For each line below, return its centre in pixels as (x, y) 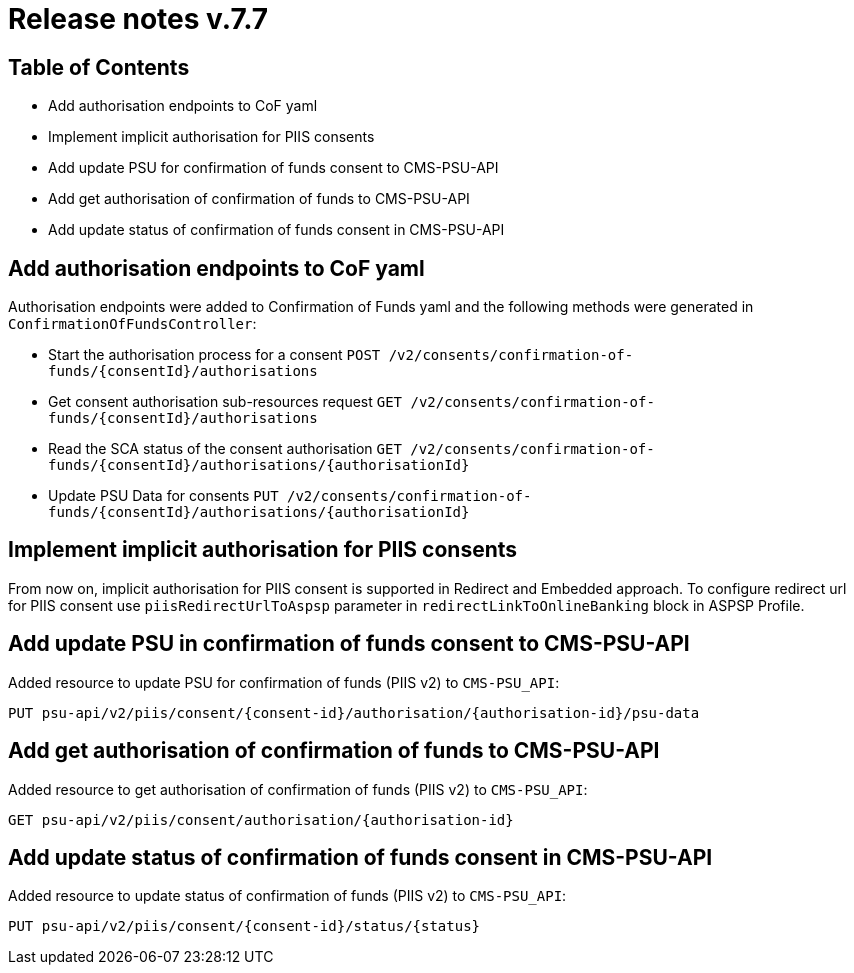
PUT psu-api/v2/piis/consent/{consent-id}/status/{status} (244, 926)
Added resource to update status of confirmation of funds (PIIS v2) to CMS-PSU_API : (287, 896)
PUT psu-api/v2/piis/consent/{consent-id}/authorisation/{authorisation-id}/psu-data (354, 712)
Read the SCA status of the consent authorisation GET (225, 449)
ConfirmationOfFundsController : (132, 324)
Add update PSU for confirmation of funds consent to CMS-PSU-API (273, 168)
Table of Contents (99, 67)
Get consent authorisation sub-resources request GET (225, 402)
